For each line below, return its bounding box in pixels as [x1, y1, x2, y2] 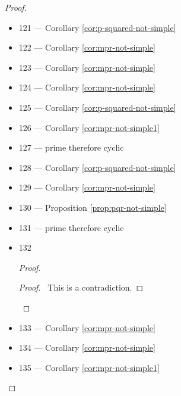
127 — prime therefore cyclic [18, 141, 124, 154]
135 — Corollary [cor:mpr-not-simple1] [18, 361, 160, 373]
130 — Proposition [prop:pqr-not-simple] [18, 201, 167, 213]
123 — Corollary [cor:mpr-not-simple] [18, 61, 155, 73]
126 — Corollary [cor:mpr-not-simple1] [18, 121, 160, 133]
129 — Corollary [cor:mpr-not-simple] [18, 181, 155, 194]
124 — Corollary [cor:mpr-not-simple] [18, 81, 155, 93]
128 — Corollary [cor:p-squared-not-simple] [18, 161, 176, 173]
